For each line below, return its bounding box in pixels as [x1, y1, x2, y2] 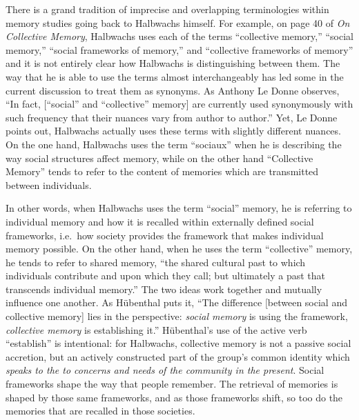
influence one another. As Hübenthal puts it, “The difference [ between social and [6, 295, 347, 310]
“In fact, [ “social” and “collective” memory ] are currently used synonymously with [6, 97, 353, 111]
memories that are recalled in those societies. [6, 403, 195, 418]
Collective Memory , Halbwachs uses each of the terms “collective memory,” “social [6, 29, 354, 43]
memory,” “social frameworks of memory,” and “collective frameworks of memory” [6, 42, 353, 57]
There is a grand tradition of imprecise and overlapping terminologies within [6, 2, 329, 16]
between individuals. [6, 177, 92, 192]
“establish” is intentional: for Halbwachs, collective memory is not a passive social [6, 336, 351, 350]
